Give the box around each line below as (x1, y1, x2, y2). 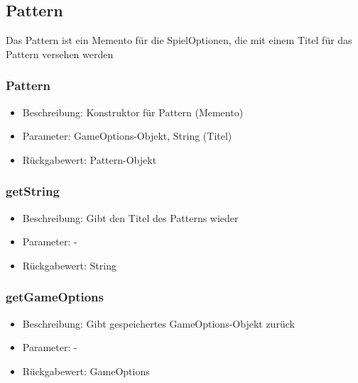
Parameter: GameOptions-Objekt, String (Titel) (22, 128, 232, 143)
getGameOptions (6, 288, 104, 306)
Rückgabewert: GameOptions (22, 363, 150, 378)
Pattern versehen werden (6, 46, 114, 61)
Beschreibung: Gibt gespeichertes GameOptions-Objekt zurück (22, 316, 295, 331)
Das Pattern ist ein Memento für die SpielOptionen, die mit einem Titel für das (6, 33, 352, 48)
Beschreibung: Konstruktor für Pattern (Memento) (22, 104, 244, 119)
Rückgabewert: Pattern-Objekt (22, 152, 157, 167)
